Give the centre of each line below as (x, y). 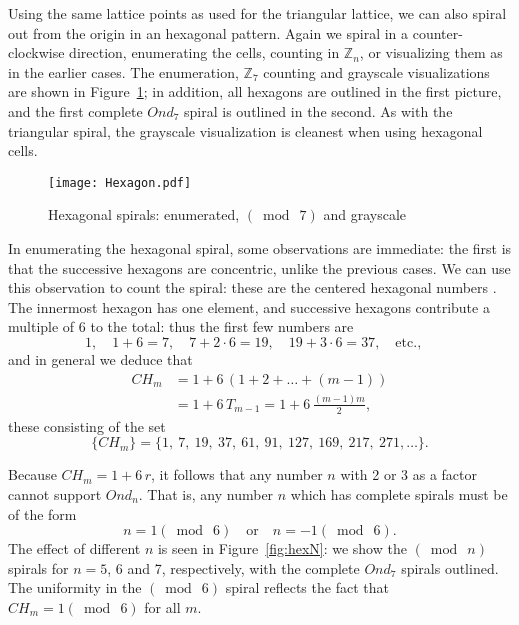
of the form (42, 513)
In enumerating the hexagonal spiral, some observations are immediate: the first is (260, 248)
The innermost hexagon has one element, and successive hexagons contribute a (249, 306)
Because (32, 474)
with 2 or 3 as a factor (409, 474)
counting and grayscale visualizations (376, 71)
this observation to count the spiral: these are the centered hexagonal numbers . (252, 287)
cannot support (55, 493)
